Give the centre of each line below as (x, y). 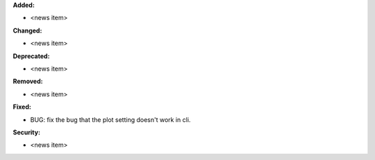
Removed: (28, 81)
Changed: (27, 30)
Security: (27, 132)
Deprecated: (31, 56)
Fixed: (22, 107)
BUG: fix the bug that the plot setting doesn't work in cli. (110, 119)
